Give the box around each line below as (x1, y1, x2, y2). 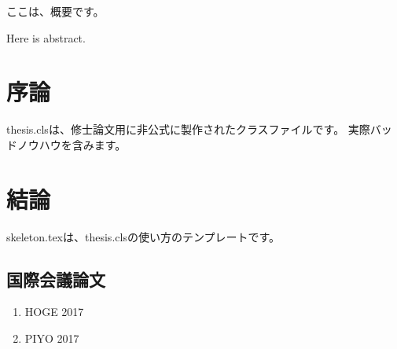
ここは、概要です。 (6, 3, 105, 19)
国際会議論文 (6, 266, 105, 291)
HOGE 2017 (24, 303, 84, 320)
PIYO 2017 (24, 330, 79, 347)
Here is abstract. (6, 29, 86, 46)
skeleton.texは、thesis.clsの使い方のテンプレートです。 (6, 228, 281, 244)
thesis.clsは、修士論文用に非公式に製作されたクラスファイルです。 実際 (6, 121, 370, 138)
